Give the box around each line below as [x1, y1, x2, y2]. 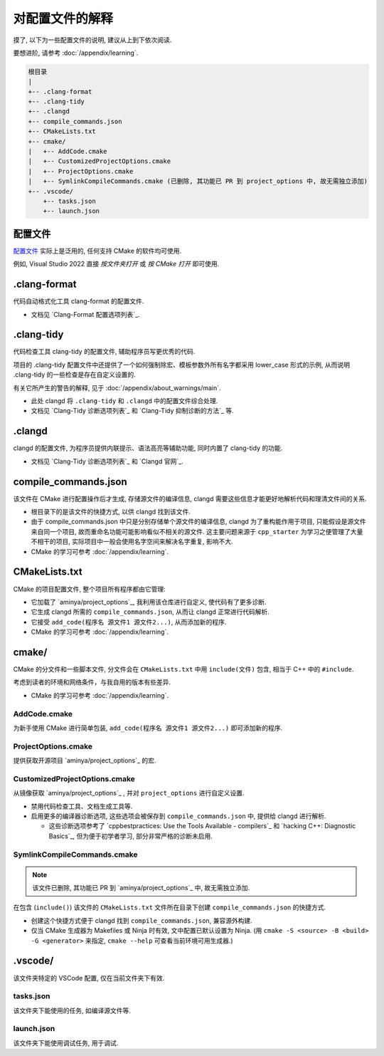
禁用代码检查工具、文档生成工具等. [31, 802, 133, 810]
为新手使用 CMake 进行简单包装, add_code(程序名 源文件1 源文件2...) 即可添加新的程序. [13, 723, 283, 732]
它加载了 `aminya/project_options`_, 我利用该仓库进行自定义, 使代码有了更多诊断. [31, 597, 267, 606]
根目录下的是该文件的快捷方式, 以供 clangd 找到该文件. [31, 508, 191, 516]
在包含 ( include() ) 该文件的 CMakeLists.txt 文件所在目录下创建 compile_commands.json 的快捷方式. [13, 903, 326, 911]
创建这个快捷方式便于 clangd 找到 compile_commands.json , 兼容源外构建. [31, 916, 252, 925]
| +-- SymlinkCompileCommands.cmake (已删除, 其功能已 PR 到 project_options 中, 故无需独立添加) [28, 177, 368, 185]
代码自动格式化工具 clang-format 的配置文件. [13, 297, 144, 305]
